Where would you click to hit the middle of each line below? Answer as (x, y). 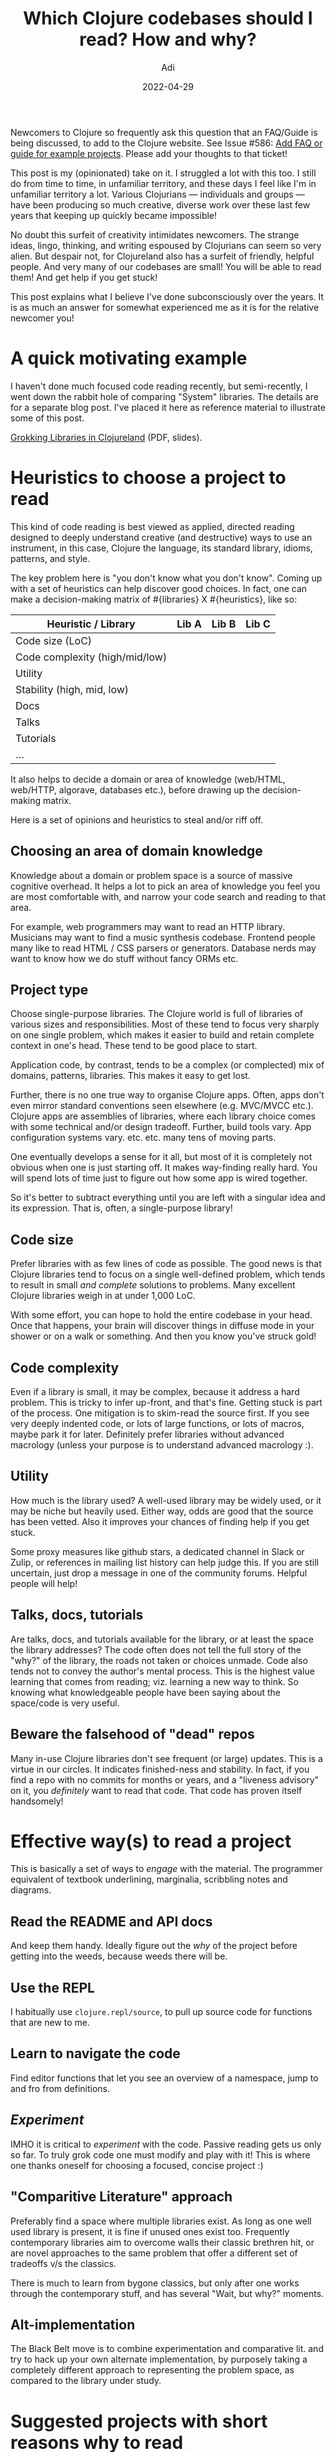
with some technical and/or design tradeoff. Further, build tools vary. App (161, 1127)
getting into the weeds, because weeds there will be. (119, 1956)
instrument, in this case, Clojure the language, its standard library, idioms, (161, 548)
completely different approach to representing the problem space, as (152, 2370)
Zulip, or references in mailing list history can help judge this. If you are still (164, 1562)
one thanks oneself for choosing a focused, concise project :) (137, 2165)
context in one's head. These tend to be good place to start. (134, 1046)
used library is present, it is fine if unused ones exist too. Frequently (150, 2231)
